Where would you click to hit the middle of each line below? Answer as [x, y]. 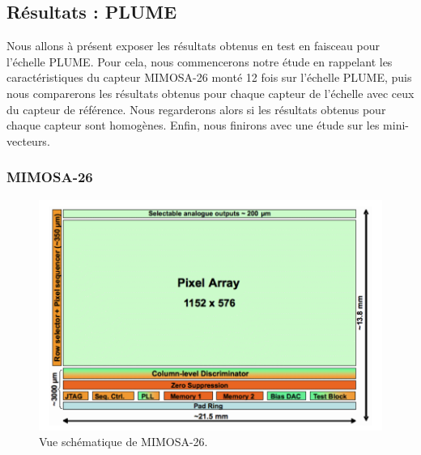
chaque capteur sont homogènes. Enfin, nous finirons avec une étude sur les [193, 125]
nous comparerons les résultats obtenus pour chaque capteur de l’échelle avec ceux [210, 93]
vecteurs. [28, 140]
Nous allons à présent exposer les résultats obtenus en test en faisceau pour [193, 46]
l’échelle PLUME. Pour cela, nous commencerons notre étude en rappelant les [200, 61]
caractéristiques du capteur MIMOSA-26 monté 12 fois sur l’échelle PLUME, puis [209, 77]
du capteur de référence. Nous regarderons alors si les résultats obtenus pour [196, 109]
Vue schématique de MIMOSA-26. [123, 442]
